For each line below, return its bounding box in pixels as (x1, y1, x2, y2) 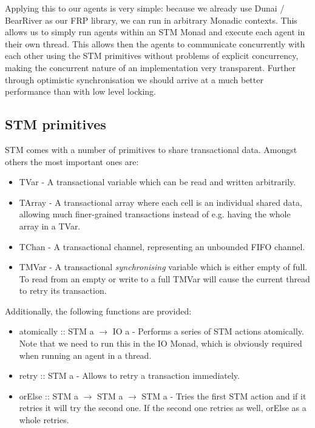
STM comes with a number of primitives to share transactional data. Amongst (5, 143, 297, 155)
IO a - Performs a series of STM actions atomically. (112, 325, 304, 338)
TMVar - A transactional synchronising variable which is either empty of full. (19, 260, 308, 273)
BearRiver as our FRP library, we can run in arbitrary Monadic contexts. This (5, 13, 297, 26)
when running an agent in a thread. (19, 348, 152, 361)
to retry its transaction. (19, 284, 107, 297)
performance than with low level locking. (5, 85, 156, 98)
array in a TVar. (19, 219, 81, 232)
